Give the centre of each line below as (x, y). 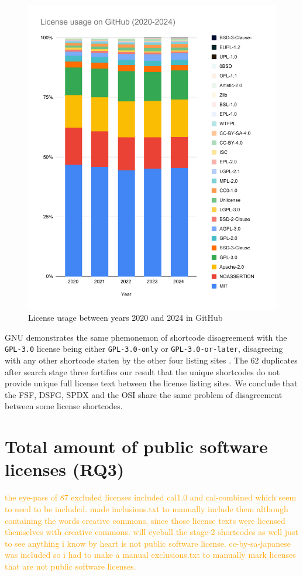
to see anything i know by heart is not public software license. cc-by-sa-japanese (148, 543)
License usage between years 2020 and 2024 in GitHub (125, 318)
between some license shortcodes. (64, 406)
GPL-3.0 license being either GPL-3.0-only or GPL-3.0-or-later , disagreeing (144, 349)
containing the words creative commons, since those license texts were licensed (145, 520)
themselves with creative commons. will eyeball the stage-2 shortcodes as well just (151, 532)
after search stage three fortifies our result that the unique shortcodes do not (142, 371)
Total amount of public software (136, 446)
